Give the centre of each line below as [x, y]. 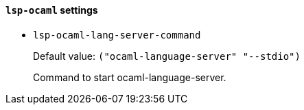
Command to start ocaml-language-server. [130, 77]
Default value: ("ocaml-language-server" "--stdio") [167, 56]
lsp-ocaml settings [52, 10]
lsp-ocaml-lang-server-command [117, 35]
